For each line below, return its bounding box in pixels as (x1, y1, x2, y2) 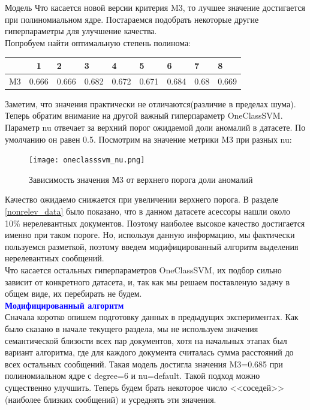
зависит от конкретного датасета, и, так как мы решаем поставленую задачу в (5, 275, 290, 288)
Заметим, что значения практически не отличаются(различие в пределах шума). (5, 97, 296, 110)
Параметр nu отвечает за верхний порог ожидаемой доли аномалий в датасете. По (5, 121, 306, 133)
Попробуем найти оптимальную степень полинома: (5, 36, 191, 49)
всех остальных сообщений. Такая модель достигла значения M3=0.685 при (5, 357, 283, 370)
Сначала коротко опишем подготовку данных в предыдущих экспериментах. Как (5, 310, 299, 323)
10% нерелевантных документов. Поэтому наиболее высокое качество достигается (5, 216, 305, 229)
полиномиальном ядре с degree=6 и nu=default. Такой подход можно (5, 369, 260, 382)
